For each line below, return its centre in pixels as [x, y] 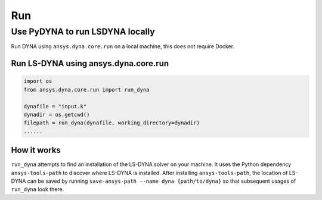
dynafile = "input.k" [55, 106]
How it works [36, 150]
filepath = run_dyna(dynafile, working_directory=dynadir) [112, 123]
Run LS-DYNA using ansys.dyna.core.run [90, 63]
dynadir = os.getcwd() [57, 114]
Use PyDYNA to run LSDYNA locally [83, 32]
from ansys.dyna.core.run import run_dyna [86, 90]
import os [38, 81]
